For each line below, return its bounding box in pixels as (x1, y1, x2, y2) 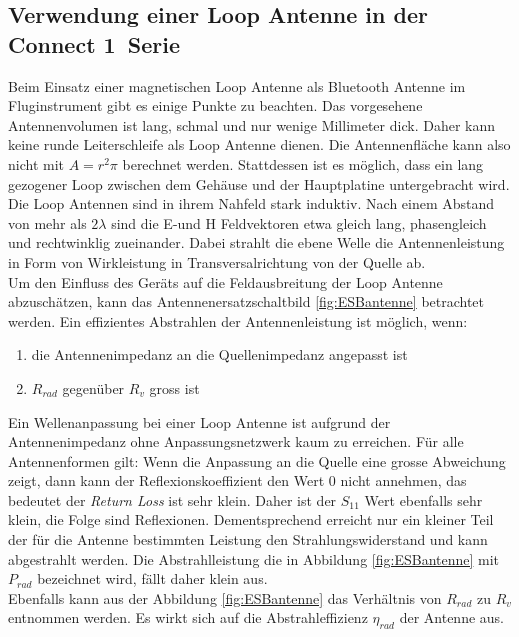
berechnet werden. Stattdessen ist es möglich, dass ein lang (122, 153, 484, 174)
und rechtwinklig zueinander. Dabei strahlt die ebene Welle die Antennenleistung (8, 232, 505, 253)
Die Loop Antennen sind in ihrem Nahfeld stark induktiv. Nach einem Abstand (8, 193, 495, 214)
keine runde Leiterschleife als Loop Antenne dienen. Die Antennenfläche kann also (8, 134, 511, 155)
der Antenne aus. (399, 607, 505, 628)
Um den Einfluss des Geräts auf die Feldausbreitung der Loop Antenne (8, 271, 443, 292)
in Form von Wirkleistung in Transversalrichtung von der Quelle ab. (8, 251, 426, 272)
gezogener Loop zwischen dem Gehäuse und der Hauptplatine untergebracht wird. (8, 173, 510, 194)
